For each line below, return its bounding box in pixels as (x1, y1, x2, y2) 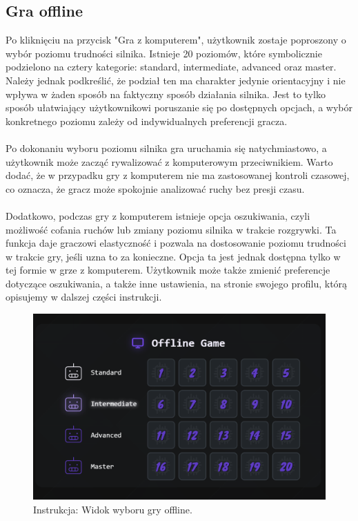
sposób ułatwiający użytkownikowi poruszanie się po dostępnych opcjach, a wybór (6, 100, 352, 115)
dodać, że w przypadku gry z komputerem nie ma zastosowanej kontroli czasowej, (6, 168, 350, 182)
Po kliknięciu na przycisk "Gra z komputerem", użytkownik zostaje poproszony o (6, 32, 346, 47)
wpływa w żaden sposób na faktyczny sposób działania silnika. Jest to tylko (6, 86, 326, 101)
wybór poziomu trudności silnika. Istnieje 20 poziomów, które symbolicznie (6, 46, 322, 60)
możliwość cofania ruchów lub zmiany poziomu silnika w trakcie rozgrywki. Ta (6, 222, 337, 236)
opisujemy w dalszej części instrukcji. (6, 290, 162, 304)
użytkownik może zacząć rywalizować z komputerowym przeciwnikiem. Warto (6, 154, 333, 169)
